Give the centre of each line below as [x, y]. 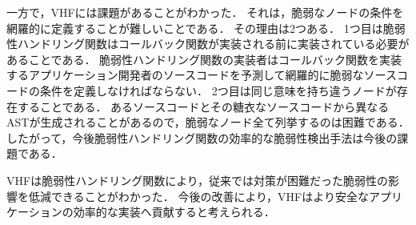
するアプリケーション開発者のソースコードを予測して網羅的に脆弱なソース [202, 75]
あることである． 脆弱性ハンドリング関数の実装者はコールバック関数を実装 [204, 59]
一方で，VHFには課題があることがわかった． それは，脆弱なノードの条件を [205, 12]
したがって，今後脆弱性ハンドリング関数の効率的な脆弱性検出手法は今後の [202, 137]
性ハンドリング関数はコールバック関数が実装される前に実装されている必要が [208, 44]
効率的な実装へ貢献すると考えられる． [174, 212]
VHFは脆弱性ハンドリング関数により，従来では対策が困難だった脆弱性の [197, 180]
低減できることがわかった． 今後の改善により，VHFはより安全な [198, 196]
